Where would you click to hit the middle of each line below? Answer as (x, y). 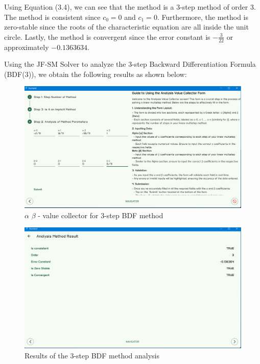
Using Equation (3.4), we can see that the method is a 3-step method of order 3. (130, 7)
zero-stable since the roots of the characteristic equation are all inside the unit (126, 27)
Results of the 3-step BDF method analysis (92, 355)
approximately (27, 47)
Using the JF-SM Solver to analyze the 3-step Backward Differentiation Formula (130, 64)
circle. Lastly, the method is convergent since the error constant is (107, 36)
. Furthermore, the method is (203, 17)
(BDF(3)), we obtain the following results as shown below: (96, 74)
